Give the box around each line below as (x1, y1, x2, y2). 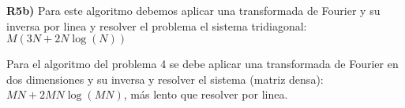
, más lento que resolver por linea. (123, 86, 288, 103)
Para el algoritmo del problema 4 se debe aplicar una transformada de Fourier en (6, 56, 399, 72)
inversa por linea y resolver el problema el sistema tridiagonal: (6, 17, 307, 34)
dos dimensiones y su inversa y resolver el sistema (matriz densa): (6, 70, 324, 87)
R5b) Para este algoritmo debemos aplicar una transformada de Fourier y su (6, 2, 381, 18)
